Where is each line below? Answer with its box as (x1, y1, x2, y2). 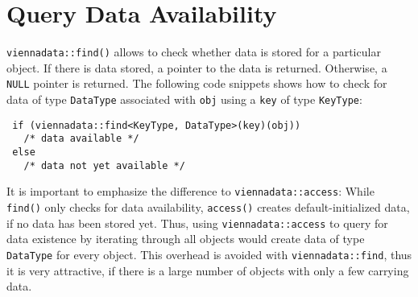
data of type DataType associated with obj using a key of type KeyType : (6, 91, 362, 108)
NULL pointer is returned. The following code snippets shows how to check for (6, 75, 387, 92)
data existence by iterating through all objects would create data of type (6, 230, 365, 247)
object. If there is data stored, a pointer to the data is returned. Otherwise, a (6, 59, 387, 76)
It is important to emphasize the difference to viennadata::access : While (6, 183, 375, 200)
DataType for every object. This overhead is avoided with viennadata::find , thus (6, 245, 412, 262)
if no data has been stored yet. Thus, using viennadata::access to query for (6, 214, 388, 231)
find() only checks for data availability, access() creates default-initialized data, (6, 198, 410, 215)
